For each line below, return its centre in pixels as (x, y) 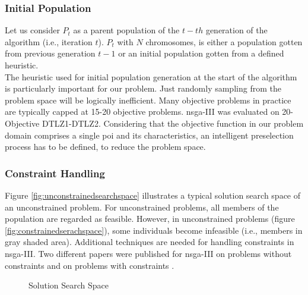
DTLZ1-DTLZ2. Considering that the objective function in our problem (173, 123)
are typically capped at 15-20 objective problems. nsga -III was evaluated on (142, 112)
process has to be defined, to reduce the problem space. (105, 147)
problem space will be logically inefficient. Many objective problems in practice (148, 100)
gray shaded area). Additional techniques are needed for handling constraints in (150, 242)
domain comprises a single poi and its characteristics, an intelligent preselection (149, 135)
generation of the (236, 30)
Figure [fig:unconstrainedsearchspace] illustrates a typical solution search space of (153, 195)
